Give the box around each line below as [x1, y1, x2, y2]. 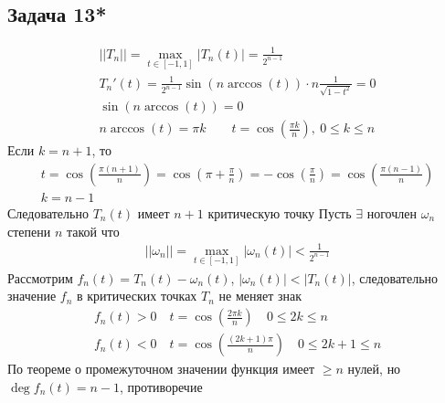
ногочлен [366, 203, 417, 222]
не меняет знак [218, 286, 302, 305]
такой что [66, 221, 120, 240]
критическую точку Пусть [207, 203, 352, 222]
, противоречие [120, 376, 203, 396]
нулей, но [347, 359, 401, 378]
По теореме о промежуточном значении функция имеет [7, 359, 315, 378]
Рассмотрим [7, 268, 73, 287]
